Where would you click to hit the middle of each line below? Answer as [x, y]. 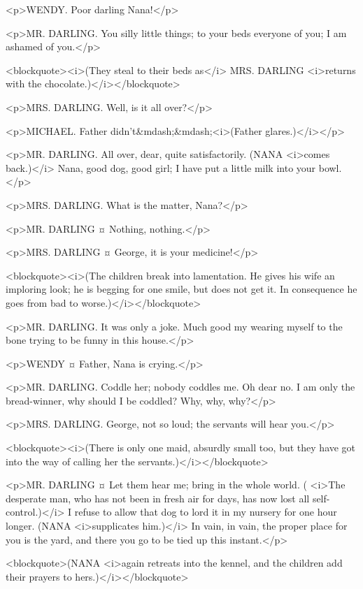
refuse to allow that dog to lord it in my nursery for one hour [206, 512]
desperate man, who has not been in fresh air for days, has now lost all [158, 498]
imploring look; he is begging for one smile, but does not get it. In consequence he [181, 289]
